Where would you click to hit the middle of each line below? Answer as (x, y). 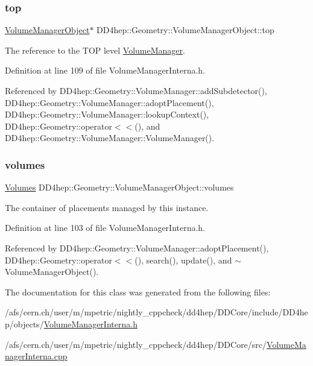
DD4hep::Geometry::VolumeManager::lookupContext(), (107, 114)
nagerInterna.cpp (36, 356)
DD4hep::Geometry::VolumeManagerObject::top (185, 30)
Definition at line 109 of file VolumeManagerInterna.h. (105, 70)
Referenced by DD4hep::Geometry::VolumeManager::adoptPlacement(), (137, 248)
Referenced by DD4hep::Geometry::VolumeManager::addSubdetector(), (136, 90)
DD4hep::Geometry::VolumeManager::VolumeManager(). (110, 138)
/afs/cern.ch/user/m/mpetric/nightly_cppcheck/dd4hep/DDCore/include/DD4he (156, 312)
